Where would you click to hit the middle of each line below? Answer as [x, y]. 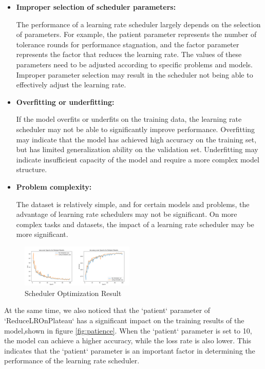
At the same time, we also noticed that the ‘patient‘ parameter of [107, 310]
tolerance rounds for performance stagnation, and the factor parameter [128, 44]
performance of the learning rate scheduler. [72, 361]
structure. [32, 169]
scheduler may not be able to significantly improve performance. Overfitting [136, 129]
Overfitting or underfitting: [65, 102]
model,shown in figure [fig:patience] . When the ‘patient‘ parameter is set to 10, [128, 330]
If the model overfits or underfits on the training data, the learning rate [129, 119]
